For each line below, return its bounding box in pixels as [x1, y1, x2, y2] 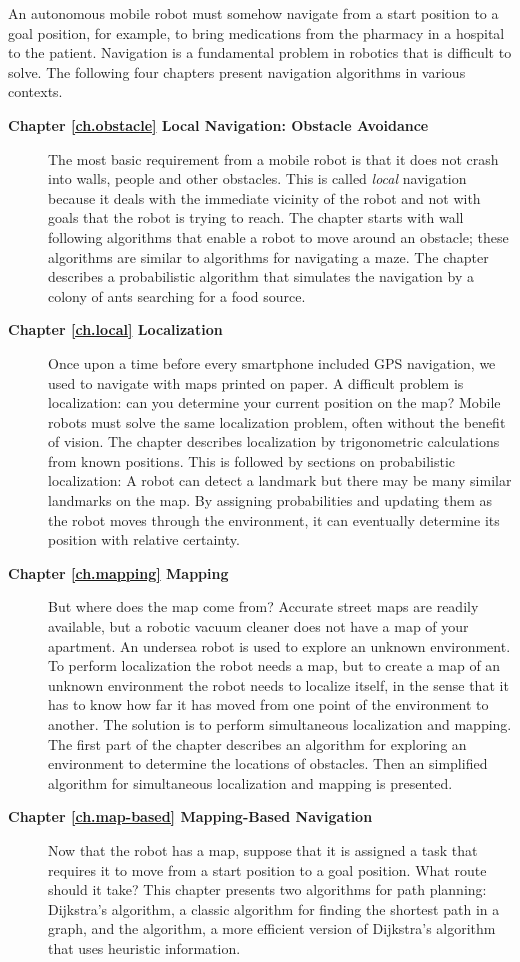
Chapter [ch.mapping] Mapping [8, 562, 229, 583]
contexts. [8, 81, 63, 102]
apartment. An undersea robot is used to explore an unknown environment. [48, 635, 511, 656]
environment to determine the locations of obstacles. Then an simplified [48, 753, 488, 774]
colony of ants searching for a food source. [48, 285, 306, 306]
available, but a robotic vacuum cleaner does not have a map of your [48, 616, 469, 637]
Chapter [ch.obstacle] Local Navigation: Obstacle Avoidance [8, 114, 429, 135]
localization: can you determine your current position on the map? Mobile [48, 392, 501, 413]
